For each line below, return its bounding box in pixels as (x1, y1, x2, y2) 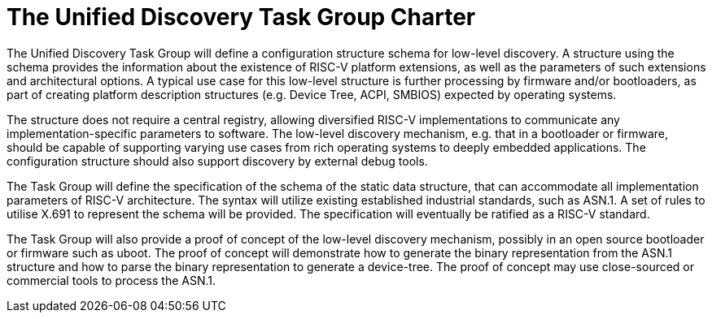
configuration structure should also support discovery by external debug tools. (7, 153, 428, 168)
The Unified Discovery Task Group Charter (7, 3, 476, 31)
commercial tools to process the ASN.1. (7, 273, 216, 287)
